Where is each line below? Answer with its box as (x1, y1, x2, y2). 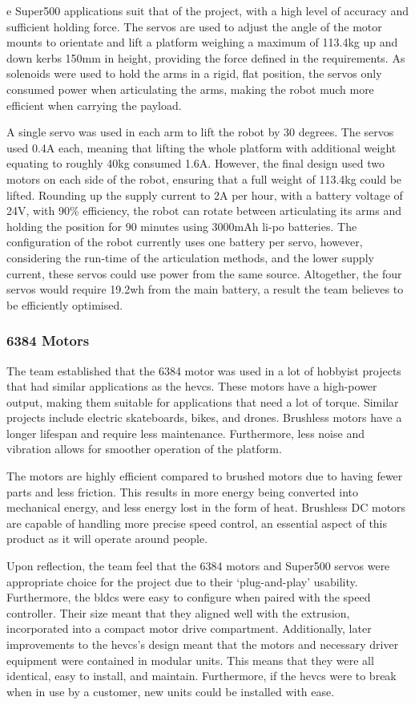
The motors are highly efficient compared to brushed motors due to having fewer (6, 468, 403, 484)
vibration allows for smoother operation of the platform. (6, 440, 282, 457)
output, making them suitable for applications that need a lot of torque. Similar (6, 393, 399, 410)
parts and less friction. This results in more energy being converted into (6, 483, 358, 500)
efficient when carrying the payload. (6, 96, 182, 113)
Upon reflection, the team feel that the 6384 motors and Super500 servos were (6, 557, 390, 574)
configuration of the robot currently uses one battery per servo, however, (6, 233, 363, 250)
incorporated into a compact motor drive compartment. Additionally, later (6, 620, 372, 637)
